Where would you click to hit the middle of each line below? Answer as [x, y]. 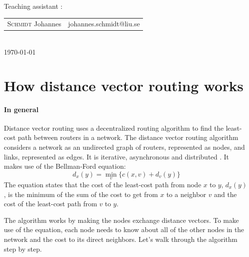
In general [21, 109]
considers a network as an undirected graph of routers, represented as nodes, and [124, 147]
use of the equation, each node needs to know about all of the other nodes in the [124, 229]
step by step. [23, 248]
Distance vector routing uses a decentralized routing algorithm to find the [114, 128]
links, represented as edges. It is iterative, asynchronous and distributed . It [116, 156]
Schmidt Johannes [35, 24]
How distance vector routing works [124, 85]
